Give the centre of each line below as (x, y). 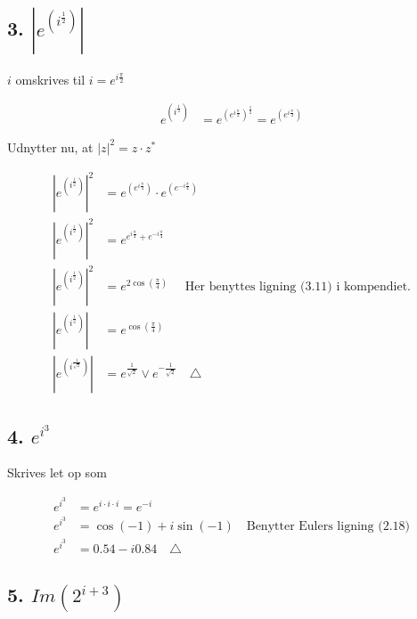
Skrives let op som (57, 472)
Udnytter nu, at (50, 147)
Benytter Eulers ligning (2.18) (328, 527)
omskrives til (50, 79)
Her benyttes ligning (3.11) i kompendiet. (298, 287)
